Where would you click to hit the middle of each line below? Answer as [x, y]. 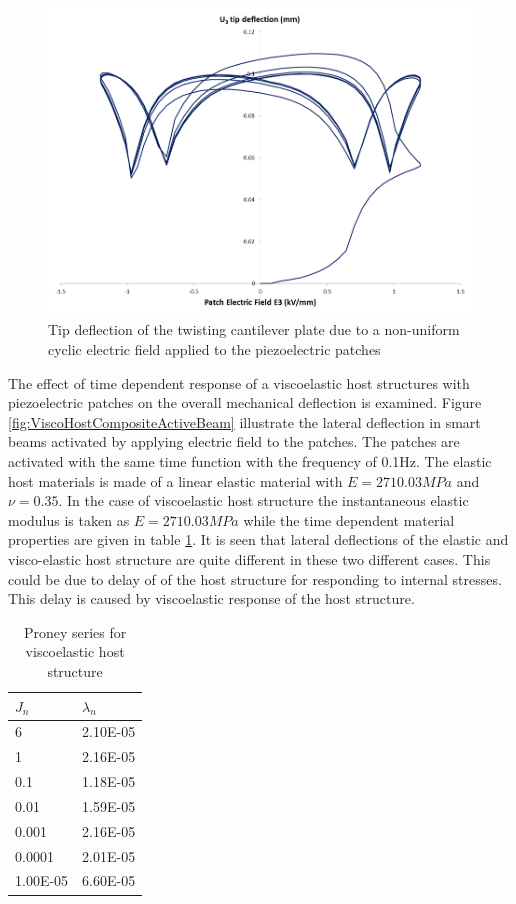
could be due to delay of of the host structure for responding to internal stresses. [255, 578]
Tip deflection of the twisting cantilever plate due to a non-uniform [254, 329]
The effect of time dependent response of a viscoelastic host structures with [239, 382]
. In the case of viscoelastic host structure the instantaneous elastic [263, 500]
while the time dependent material [349, 519]
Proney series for [75, 631]
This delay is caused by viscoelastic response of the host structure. [211, 598]
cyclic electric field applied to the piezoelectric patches [214, 349]
